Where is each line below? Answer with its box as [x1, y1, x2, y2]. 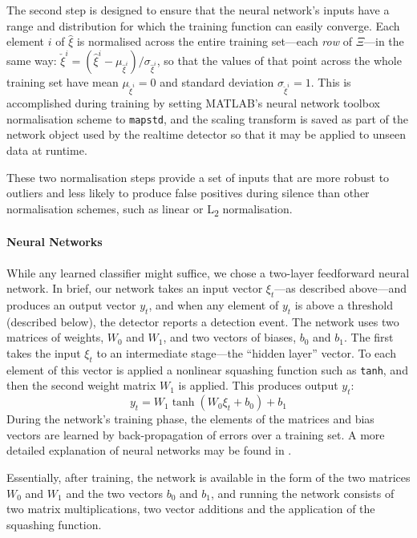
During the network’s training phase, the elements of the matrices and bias [6, 411, 374, 427]
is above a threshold [294, 297, 394, 313]
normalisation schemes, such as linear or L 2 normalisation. [6, 200, 293, 219]
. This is [310, 73, 351, 90]
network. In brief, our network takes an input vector [6, 280, 263, 297]
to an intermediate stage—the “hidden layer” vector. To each [96, 345, 396, 362]
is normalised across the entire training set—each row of [76, 33, 352, 50]
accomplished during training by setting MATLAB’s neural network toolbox [6, 95, 380, 111]
